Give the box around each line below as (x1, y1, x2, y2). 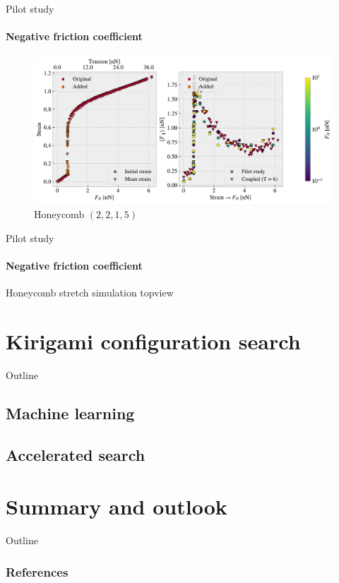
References (6, 563, 69, 580)
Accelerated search (6, 443, 145, 465)
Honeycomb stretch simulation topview (6, 285, 174, 300)
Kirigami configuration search (6, 326, 301, 355)
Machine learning (6, 402, 135, 423)
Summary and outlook (6, 492, 227, 521)
